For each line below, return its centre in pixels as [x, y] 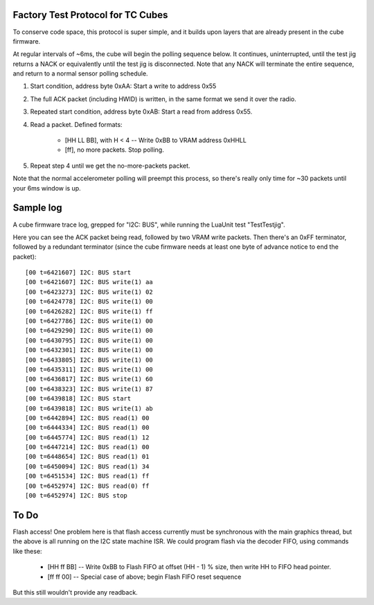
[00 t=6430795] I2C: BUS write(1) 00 [89, 340]
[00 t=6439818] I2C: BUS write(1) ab [89, 408]
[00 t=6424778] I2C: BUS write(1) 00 [89, 302]
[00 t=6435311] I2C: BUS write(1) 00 [89, 369]
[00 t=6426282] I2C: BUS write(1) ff [89, 311]
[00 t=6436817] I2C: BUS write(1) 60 [89, 379]
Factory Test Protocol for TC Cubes [90, 15]
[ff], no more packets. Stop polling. [114, 150]
